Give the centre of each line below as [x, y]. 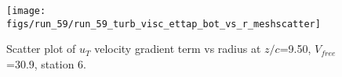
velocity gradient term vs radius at [178, 49]
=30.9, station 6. [46, 63]
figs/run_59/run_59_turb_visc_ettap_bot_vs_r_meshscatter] [164, 24]
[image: [26, 11]
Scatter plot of [41, 49]
